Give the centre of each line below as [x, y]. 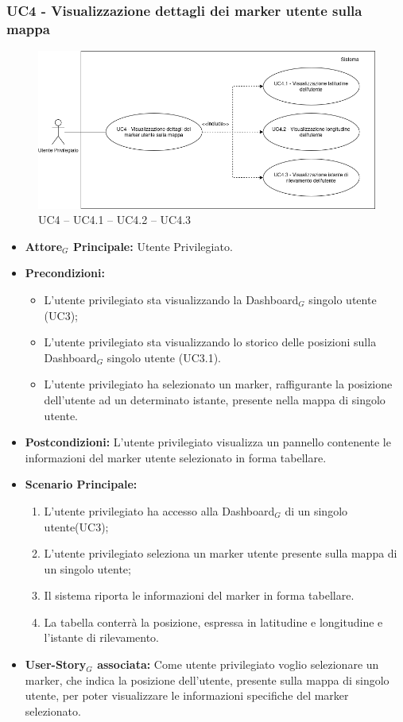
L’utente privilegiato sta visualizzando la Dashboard [171, 299]
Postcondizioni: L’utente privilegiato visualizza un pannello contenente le [208, 442]
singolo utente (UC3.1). [164, 357]
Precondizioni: [65, 273]
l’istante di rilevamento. [101, 637]
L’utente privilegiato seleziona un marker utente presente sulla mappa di [221, 553]
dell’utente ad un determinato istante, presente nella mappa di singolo [215, 399]
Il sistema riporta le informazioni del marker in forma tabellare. [199, 595]
